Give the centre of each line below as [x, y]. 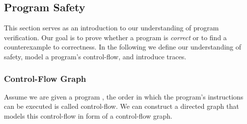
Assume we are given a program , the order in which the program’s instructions [124, 96]
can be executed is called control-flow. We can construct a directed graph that [122, 106]
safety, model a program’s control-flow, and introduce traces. [95, 56]
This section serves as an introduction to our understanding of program [111, 28]
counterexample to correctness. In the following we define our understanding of [123, 47]
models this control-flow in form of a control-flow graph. [88, 115]
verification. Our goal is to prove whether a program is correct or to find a [115, 37]
